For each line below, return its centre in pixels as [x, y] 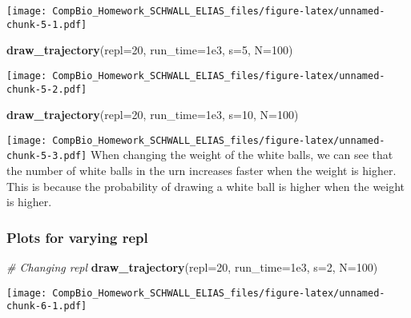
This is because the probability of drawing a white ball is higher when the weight [206, 186]
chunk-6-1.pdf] [47, 306]
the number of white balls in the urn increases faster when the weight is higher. [201, 171]
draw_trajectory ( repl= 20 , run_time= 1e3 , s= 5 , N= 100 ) [150, 50]
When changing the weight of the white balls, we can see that [242, 155]
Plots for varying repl [77, 237]
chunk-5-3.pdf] [47, 156]
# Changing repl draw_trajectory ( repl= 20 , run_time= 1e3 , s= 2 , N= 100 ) [192, 267]
